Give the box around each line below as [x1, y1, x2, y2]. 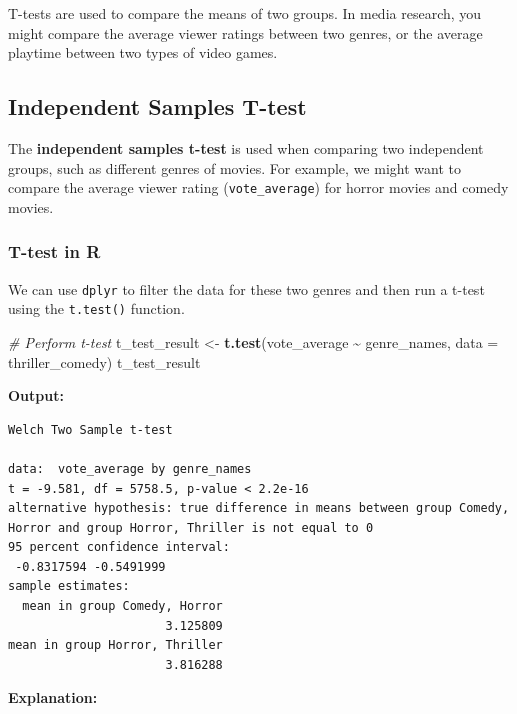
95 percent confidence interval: [8, 540, 230, 555]
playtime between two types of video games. [8, 42, 278, 63]
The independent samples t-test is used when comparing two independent [8, 137, 484, 158]
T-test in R [8, 239, 101, 264]
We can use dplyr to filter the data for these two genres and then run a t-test [8, 278, 485, 299]
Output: [8, 385, 64, 406]
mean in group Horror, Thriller [8, 638, 223, 653]
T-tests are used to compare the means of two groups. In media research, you [8, 3, 482, 23]
